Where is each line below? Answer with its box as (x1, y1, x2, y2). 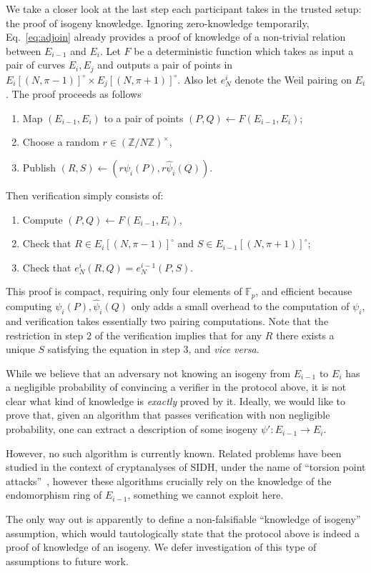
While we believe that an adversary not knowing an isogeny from (6, 365, 291, 380)
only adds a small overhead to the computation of (131, 299, 350, 314)
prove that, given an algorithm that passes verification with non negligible (6, 407, 330, 422)
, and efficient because (255, 284, 352, 299)
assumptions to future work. (6, 553, 129, 568)
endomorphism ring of (6, 487, 102, 502)
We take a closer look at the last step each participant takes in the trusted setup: (6, 1, 362, 16)
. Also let (177, 71, 218, 86)
